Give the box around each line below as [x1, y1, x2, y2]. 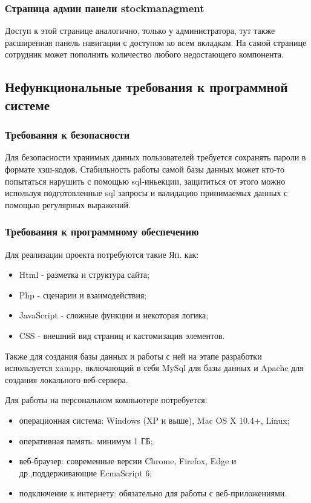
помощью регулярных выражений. [5, 198, 131, 211]
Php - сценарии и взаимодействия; [19, 288, 147, 301]
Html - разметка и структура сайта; [19, 268, 149, 281]
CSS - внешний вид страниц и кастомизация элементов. [19, 329, 225, 341]
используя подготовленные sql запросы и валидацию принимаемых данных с [5, 186, 288, 199]
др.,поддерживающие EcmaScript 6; [19, 466, 152, 479]
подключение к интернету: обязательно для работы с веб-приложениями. [19, 487, 287, 499]
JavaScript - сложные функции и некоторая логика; [19, 309, 209, 321]
